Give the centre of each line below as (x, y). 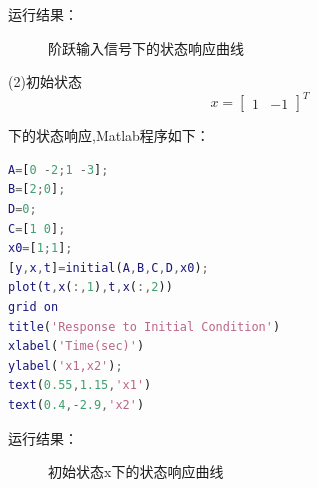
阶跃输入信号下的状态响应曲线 (146, 47)
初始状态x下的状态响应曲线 (136, 471)
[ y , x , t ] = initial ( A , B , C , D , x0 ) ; (108, 267)
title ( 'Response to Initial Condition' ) (144, 326)
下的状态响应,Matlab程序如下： (109, 135)
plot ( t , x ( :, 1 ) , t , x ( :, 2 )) (90, 287)
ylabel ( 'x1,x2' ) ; (65, 365)
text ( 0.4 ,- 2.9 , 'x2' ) (76, 405)
